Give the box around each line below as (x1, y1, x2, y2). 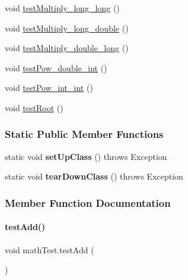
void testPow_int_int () (5, 81, 93, 94)
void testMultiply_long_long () (5, 2, 120, 14)
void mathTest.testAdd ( (5, 243, 94, 256)
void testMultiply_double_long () (5, 42, 129, 54)
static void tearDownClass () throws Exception (5, 170, 183, 183)
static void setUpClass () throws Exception (5, 150, 167, 162)
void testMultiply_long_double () (5, 21, 129, 34)
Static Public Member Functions (5, 127, 164, 141)
